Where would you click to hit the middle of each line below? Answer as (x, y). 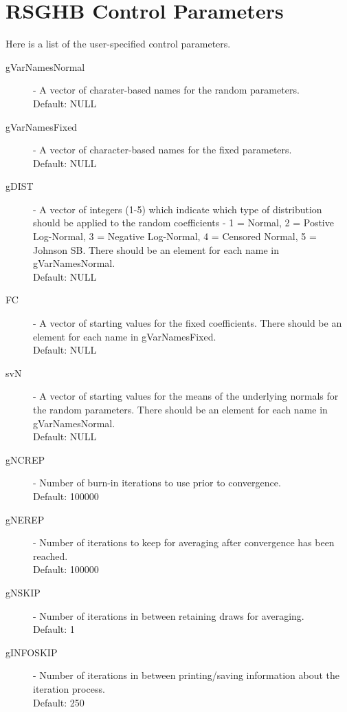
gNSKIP (23, 592)
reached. (51, 555)
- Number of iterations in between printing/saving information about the (187, 675)
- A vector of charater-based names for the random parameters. (166, 90)
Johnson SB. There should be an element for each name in (156, 249)
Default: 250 (59, 702)
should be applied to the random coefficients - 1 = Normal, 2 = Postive (183, 223)
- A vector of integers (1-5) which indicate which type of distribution (178, 209)
